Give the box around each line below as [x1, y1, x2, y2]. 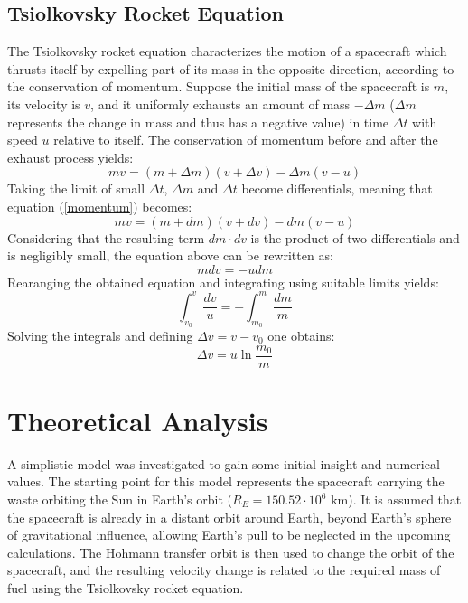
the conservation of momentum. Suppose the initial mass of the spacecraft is [7, 77, 430, 96]
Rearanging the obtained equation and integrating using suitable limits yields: [7, 272, 439, 291]
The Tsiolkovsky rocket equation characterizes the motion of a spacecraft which [7, 42, 447, 61]
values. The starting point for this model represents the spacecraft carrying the [7, 472, 445, 491]
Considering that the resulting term [7, 228, 205, 247]
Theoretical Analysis [7, 401, 268, 438]
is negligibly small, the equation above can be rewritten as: [7, 246, 333, 265]
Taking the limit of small [7, 179, 145, 198]
